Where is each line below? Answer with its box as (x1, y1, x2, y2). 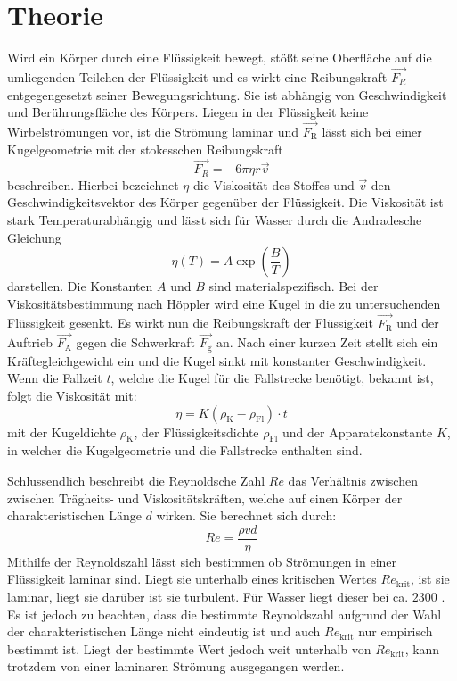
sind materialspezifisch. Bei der (208, 277, 379, 295)
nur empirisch (358, 622, 433, 641)
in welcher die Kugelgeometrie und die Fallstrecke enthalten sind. (7, 441, 363, 460)
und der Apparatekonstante (282, 422, 433, 441)
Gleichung (7, 228, 61, 246)
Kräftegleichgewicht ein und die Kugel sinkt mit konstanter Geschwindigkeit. (7, 351, 427, 370)
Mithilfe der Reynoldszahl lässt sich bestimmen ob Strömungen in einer (7, 552, 397, 570)
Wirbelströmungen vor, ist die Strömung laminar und (7, 121, 299, 140)
